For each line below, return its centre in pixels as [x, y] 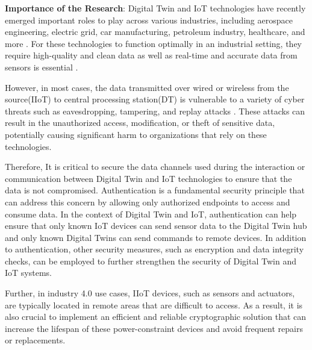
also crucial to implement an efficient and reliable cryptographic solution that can [156, 317]
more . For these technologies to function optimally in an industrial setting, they [153, 43]
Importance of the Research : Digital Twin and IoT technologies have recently [155, 8]
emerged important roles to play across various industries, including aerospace [149, 20]
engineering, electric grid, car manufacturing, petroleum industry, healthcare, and [155, 32]
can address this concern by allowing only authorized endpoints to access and [148, 202]
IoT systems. [28, 273]
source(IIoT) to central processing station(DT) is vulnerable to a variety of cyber [155, 99]
